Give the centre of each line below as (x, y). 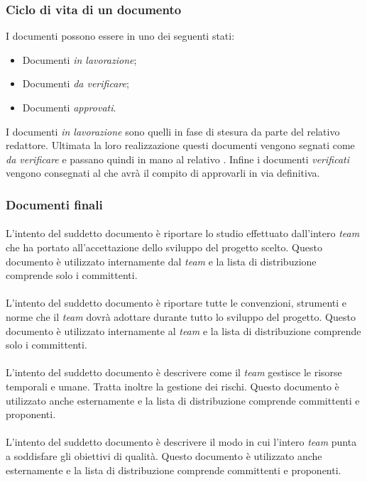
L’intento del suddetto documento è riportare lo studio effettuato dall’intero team (183, 233)
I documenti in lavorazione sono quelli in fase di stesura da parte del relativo (173, 131)
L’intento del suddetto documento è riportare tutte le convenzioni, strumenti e (176, 303)
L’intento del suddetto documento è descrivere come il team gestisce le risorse (174, 372)
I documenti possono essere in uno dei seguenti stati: (120, 36)
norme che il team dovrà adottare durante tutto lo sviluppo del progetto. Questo (181, 316)
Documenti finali (54, 204)
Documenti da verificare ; (76, 83)
